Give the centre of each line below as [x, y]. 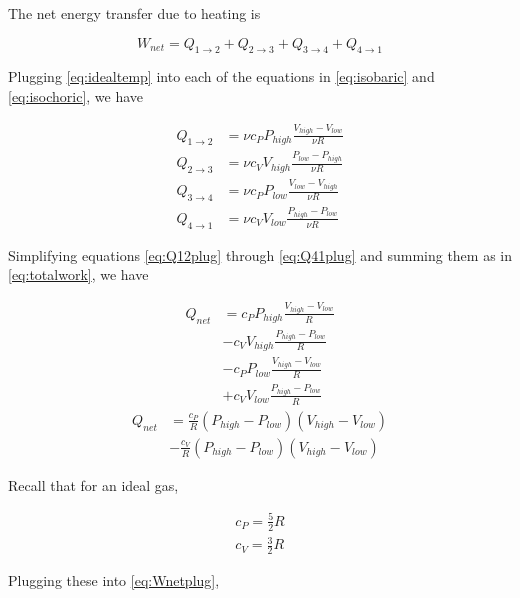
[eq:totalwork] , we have [78, 274]
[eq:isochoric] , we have [76, 95]
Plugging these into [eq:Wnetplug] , [114, 580]
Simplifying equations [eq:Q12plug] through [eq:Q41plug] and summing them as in [260, 254]
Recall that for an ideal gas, [93, 484]
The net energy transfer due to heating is [134, 13]
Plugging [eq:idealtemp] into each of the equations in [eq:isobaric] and [221, 76]
